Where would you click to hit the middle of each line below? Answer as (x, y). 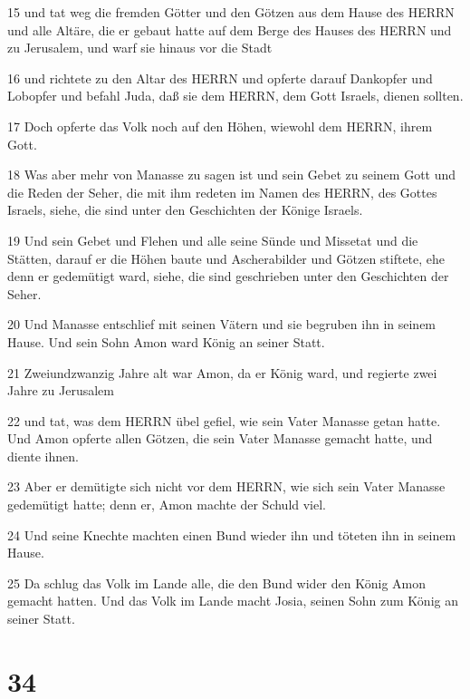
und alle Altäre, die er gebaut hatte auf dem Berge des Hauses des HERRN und (230, 29)
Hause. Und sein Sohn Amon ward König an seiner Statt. (166, 341)
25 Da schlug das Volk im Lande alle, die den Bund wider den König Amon (216, 582)
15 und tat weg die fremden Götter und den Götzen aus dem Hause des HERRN (231, 12)
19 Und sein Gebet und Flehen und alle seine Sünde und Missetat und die (213, 240)
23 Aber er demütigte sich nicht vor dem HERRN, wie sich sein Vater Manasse (226, 486)
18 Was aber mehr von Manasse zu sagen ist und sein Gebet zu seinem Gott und (232, 175)
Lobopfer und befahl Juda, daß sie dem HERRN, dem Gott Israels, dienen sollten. (235, 96)
